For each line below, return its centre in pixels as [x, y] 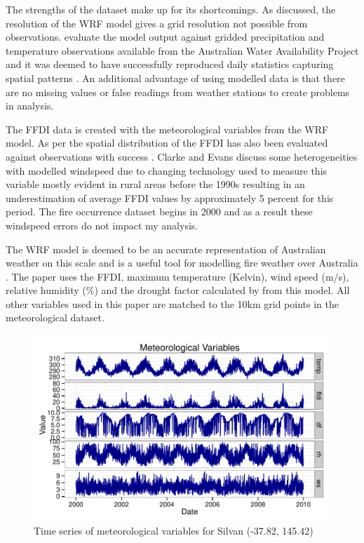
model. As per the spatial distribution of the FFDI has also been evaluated [167, 143]
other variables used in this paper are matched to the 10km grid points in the [172, 303]
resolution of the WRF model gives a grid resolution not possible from [157, 23]
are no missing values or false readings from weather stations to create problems [178, 92]
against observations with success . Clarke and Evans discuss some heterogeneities [182, 156]
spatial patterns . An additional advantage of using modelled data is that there [175, 78]
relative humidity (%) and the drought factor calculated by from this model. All [178, 290]
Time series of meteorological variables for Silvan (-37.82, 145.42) [174, 530]
